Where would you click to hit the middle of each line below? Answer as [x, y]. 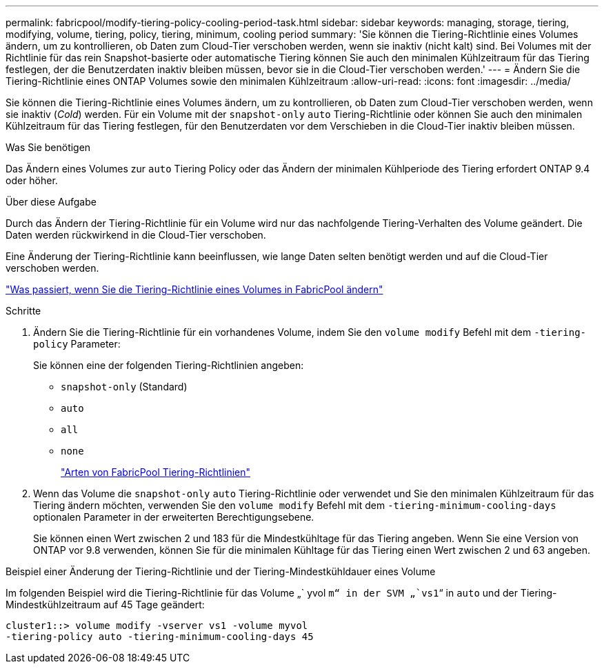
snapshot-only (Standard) [124, 387]
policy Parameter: [77, 344]
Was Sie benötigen [48, 147]
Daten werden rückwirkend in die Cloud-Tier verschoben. [136, 235]
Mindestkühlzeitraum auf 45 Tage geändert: [105, 605]
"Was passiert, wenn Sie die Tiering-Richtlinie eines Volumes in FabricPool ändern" [194, 289]
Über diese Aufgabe [51, 202]
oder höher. [32, 180]
